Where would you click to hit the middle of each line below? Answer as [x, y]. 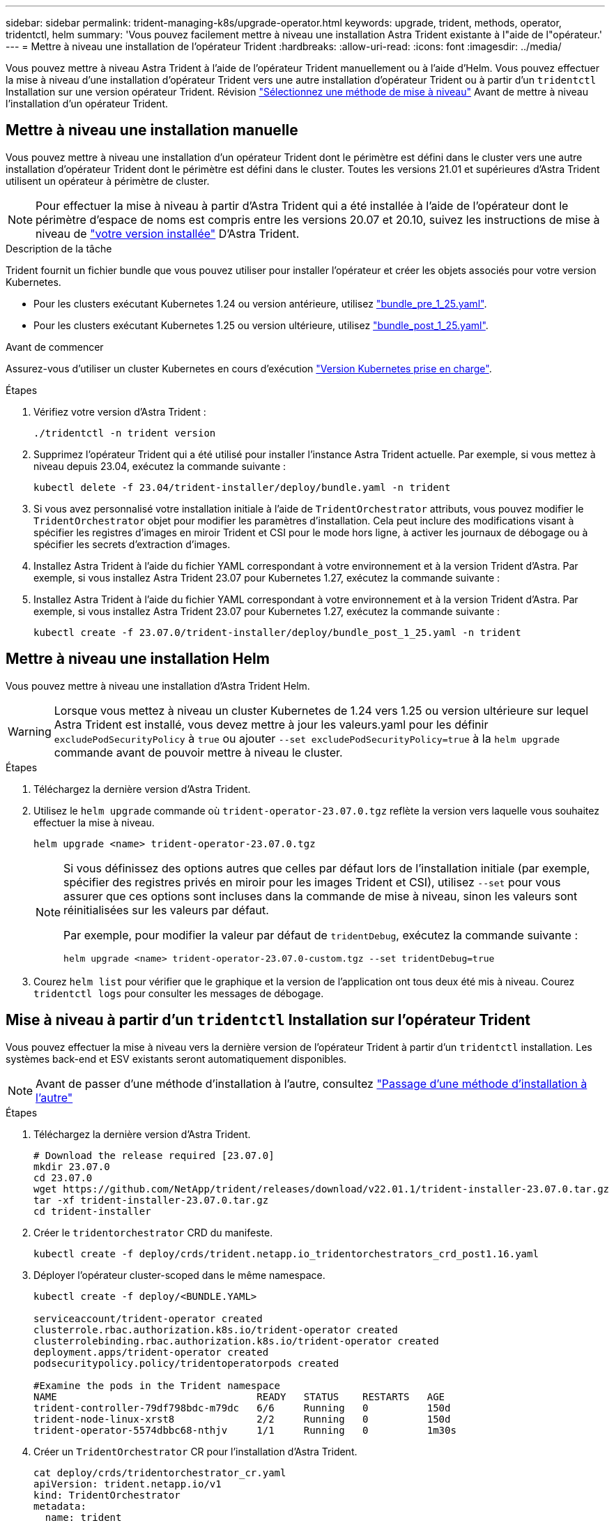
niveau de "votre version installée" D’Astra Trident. [168, 233]
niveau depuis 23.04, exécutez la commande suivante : [160, 466]
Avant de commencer [55, 347]
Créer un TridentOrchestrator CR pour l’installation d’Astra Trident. [195, 1451]
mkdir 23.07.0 [72, 1166]
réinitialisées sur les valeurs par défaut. [166, 910]
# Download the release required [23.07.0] [154, 1155]
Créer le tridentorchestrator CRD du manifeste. [153, 1232]
